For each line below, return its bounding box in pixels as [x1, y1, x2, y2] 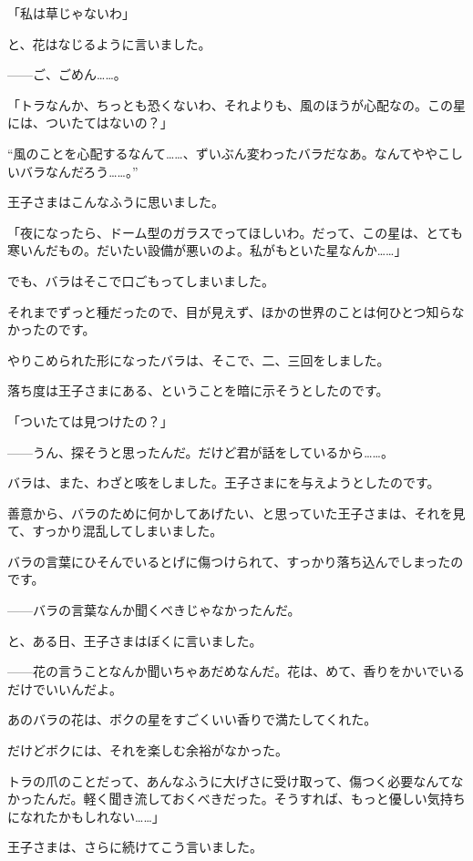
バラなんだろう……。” [19, 161, 139, 180]
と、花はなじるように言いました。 [7, 34, 211, 53]
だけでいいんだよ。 [7, 679, 122, 698]
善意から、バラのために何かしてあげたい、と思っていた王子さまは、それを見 [7, 503, 466, 522]
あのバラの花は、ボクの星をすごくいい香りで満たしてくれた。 [7, 710, 377, 729]
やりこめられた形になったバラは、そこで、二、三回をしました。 [7, 350, 390, 369]
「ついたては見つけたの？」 [7, 411, 173, 430]
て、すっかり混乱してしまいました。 [7, 521, 223, 540]
